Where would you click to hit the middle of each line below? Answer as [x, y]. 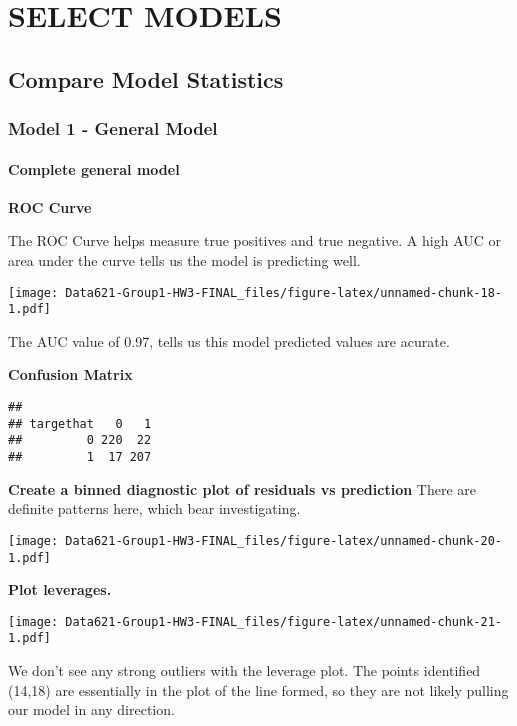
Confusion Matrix [70, 374]
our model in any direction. [91, 709]
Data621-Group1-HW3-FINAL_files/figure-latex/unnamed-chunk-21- [283, 621]
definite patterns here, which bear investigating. [154, 508]
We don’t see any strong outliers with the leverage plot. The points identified [244, 670]
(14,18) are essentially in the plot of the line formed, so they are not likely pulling [258, 689]
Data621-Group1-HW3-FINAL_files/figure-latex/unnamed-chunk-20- [283, 540]
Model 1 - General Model [113, 128]
